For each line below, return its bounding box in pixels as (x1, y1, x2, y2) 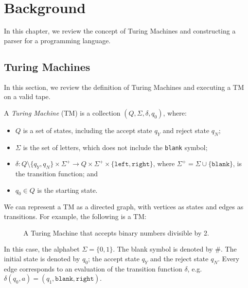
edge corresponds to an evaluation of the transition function (4, 263, 182, 273)
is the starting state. (37, 185, 98, 195)
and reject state (162, 125, 210, 135)
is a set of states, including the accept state (23, 125, 152, 135)
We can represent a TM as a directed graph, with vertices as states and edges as (4, 202, 244, 212)
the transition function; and (15, 168, 98, 178)
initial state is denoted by (4, 253, 80, 263)
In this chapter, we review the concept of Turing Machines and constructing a (4, 26, 236, 36)
